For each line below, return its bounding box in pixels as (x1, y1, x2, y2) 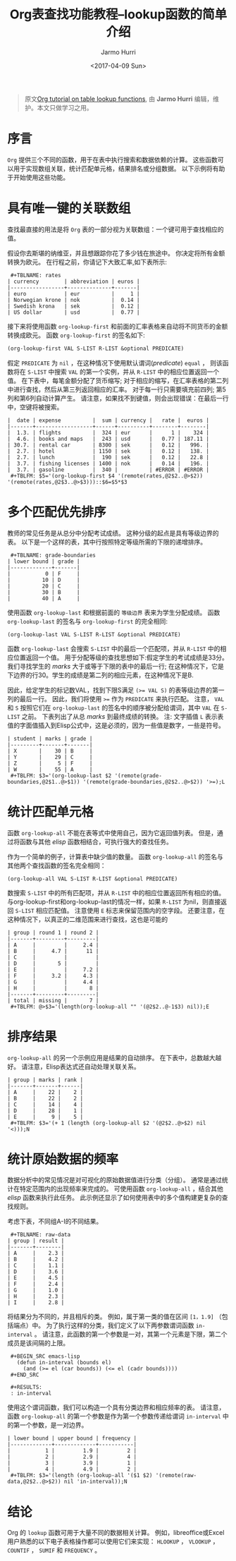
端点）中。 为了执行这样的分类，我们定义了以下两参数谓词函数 (13, 1321, 194, 1330)
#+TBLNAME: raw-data (10, 1232, 71, 1239)
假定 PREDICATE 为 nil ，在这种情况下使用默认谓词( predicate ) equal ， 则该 (7, 358, 223, 367)
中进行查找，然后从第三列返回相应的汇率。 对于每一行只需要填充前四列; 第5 (7, 385, 227, 394)
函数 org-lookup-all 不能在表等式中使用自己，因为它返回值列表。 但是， (7, 828, 218, 837)
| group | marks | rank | (7, 1076, 83, 1083)
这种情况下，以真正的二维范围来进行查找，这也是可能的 (7, 915, 168, 923)
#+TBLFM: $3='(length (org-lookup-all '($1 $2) (10, 1472, 153, 1479)
